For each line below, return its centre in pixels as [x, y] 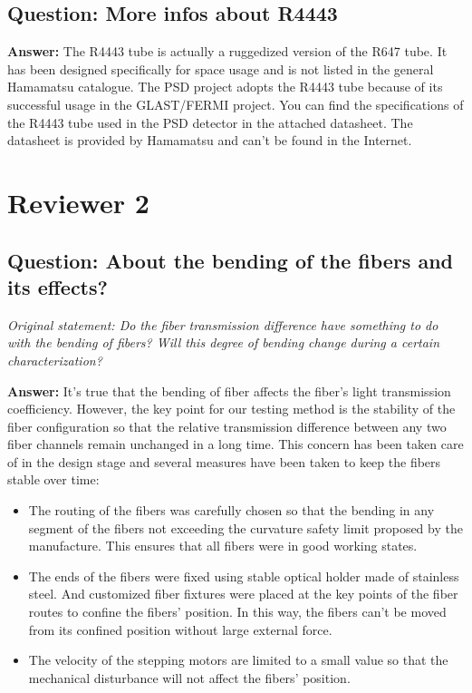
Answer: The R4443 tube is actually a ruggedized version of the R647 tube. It [227, 51]
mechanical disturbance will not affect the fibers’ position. [189, 677]
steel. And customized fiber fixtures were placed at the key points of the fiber [243, 594]
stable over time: [53, 479]
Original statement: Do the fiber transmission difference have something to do [223, 324]
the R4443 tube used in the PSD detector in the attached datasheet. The [210, 122]
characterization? [55, 360]
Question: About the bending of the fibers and [230, 260]
